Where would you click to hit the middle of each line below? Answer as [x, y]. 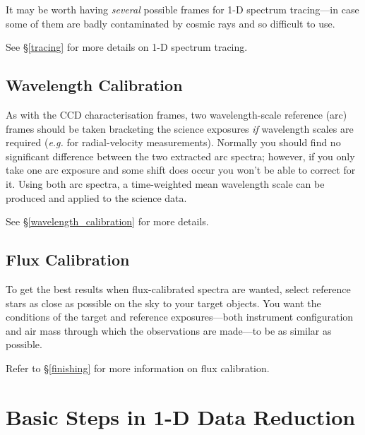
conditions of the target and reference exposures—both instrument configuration [180, 317]
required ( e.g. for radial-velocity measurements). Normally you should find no [173, 142]
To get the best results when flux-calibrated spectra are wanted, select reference [178, 288]
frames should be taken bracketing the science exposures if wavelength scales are [180, 128]
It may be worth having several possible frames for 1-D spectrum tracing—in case [182, 9]
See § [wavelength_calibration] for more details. [107, 221]
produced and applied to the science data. [96, 197]
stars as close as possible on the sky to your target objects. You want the [163, 303]
